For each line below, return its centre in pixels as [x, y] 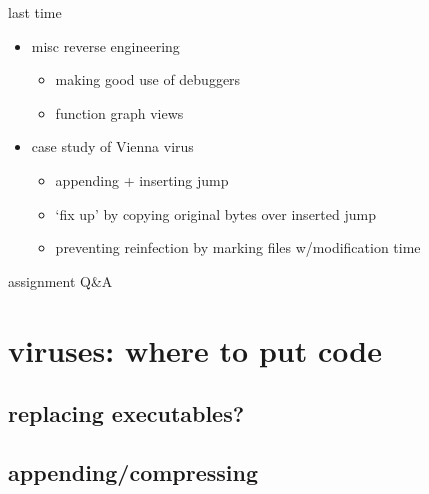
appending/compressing [133, 471]
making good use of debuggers [148, 79]
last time [35, 12]
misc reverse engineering [105, 45]
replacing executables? [126, 413]
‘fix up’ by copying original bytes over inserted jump [215, 213]
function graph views [119, 112]
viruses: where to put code [195, 349]
